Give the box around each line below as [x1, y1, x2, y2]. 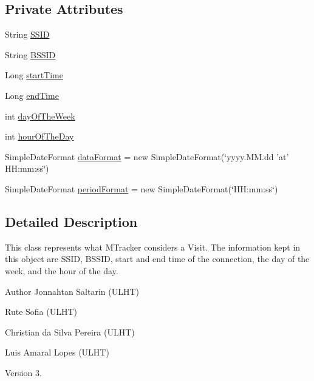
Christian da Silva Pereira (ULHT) [5, 325, 135, 338]
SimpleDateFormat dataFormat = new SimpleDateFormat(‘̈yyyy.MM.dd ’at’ [5, 150, 289, 163]
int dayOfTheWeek [5, 109, 75, 122]
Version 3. [5, 366, 42, 379]
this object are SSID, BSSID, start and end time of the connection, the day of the [5, 252, 310, 265]
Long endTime [5, 89, 59, 101]
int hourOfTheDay [5, 130, 74, 143]
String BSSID [5, 48, 56, 61]
